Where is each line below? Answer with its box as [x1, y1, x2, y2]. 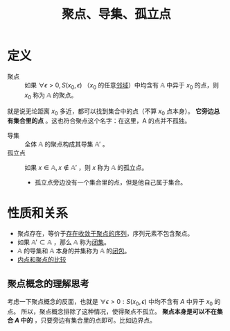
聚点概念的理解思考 [7, 278, 89, 289]
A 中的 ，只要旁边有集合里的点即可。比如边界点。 [15, 316, 157, 324]
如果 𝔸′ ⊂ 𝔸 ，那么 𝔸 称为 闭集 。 [17, 238, 111, 246]
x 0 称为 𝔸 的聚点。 [24, 91, 78, 101]
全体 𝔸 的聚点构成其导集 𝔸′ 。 [24, 140, 109, 148]
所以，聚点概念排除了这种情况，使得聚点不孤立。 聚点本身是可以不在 [20, 307, 217, 316]
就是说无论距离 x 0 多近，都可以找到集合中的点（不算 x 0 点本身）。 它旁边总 [7, 107, 220, 117]
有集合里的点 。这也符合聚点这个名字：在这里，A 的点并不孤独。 [7, 117, 191, 125]
